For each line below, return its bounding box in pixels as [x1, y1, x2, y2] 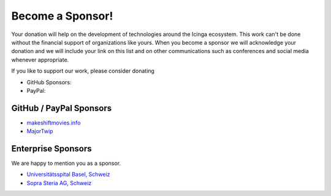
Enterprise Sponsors [11, 143, 92, 154]
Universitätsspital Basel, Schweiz [26, 171, 110, 178]
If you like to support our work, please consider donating [11, 67, 154, 74]
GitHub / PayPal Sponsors [11, 103, 112, 113]
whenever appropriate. [11, 56, 69, 64]
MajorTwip [26, 128, 53, 135]
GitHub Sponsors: [26, 78, 72, 85]
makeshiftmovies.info [26, 119, 81, 126]
